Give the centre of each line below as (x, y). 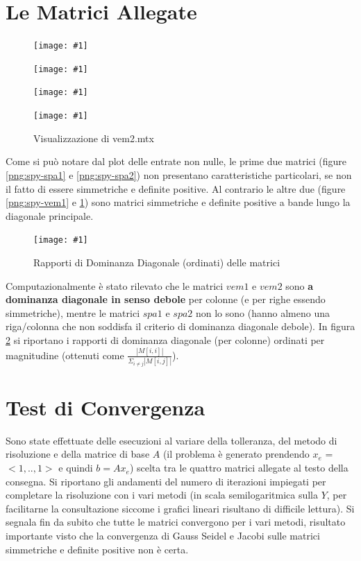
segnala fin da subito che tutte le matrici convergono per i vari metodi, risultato (176, 522)
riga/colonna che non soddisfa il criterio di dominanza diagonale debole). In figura (180, 326)
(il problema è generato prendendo (236, 454)
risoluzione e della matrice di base (78, 454)
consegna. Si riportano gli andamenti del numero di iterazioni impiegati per (166, 481)
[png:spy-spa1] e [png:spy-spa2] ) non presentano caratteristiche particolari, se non (179, 174)
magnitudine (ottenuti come (65, 355)
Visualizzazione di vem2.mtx (94, 138)
